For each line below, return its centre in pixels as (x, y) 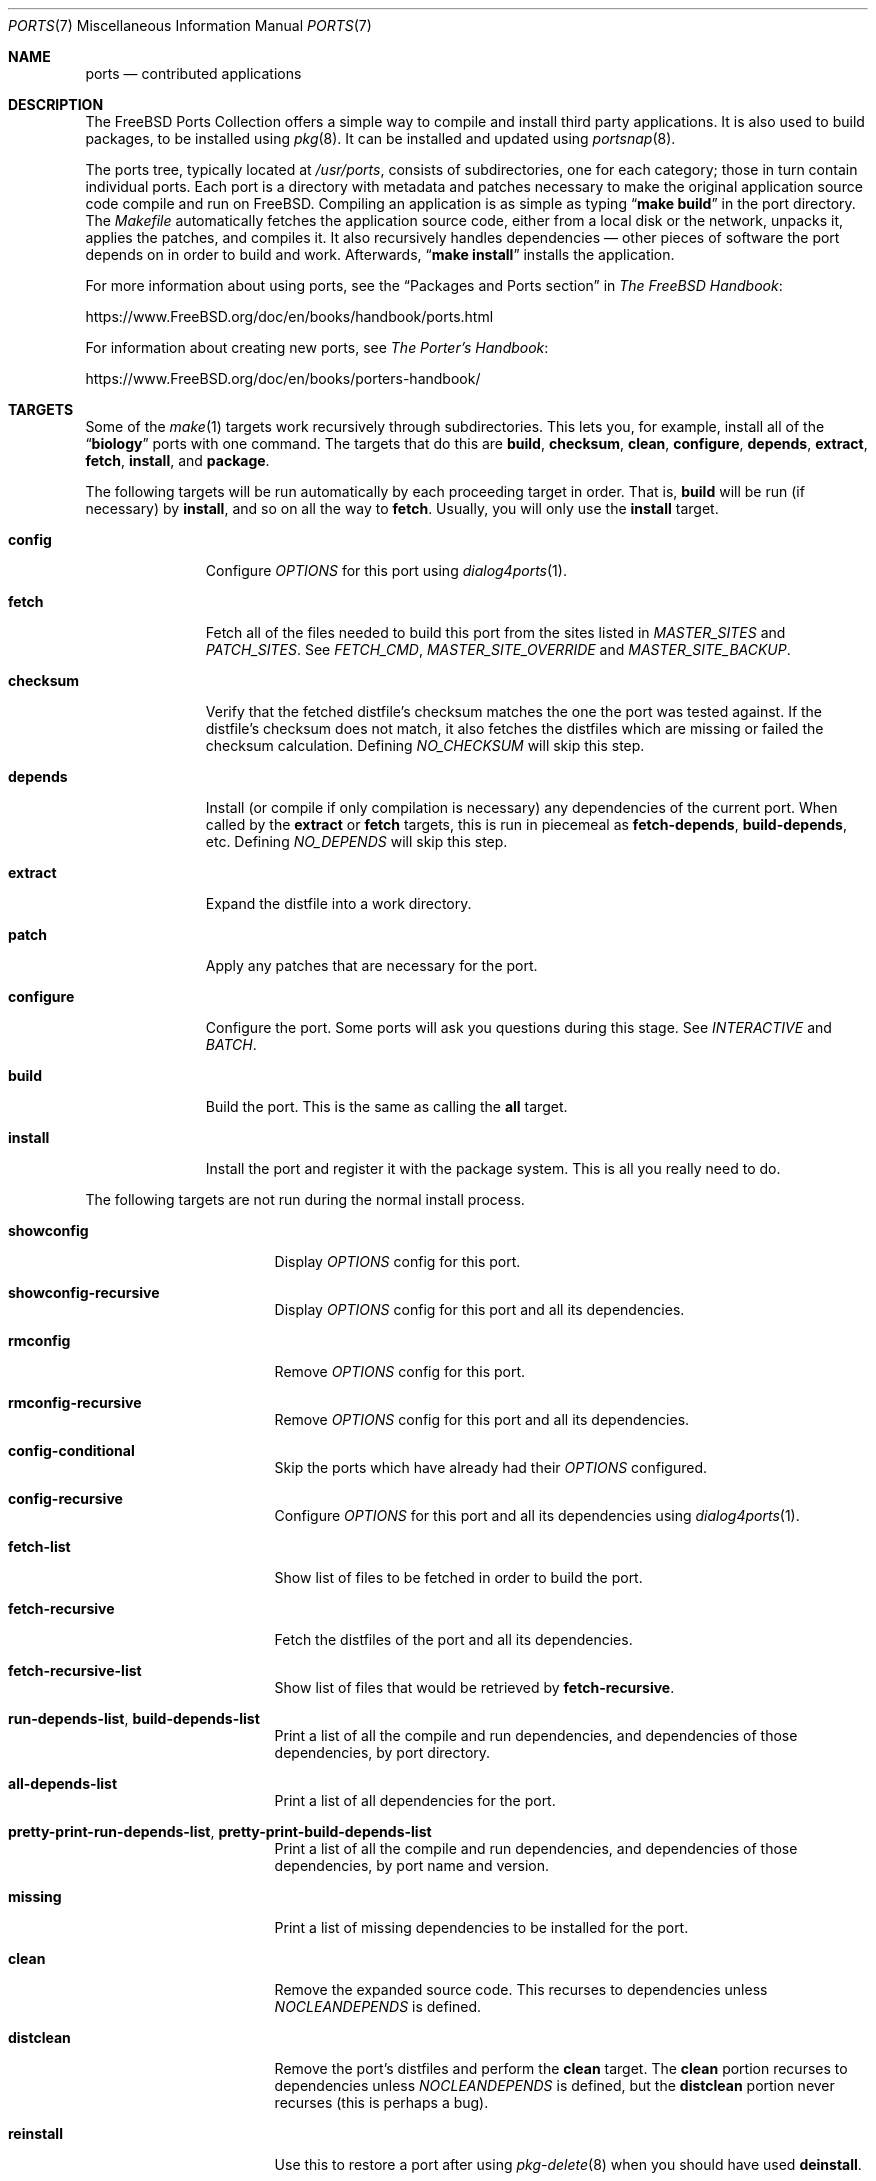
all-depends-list (63, 1783)
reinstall (35, 2133)
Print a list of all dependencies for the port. (415, 1800)
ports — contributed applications (193, 73)
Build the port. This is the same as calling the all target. (386, 1106)
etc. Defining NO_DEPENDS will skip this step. (356, 841)
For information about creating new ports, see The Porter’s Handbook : (317, 347)
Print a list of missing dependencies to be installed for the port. (481, 1927)
